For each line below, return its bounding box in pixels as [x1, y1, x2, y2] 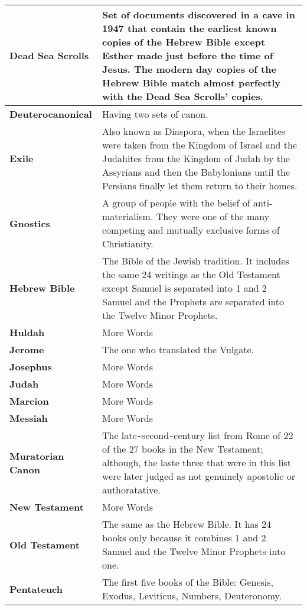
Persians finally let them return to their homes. [102, 179, 298, 192]
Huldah [9, 325, 45, 339]
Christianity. [102, 237, 153, 250]
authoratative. [102, 483, 161, 496]
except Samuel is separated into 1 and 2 [102, 281, 267, 295]
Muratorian [9, 448, 64, 463]
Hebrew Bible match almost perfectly [102, 76, 281, 89]
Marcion [9, 394, 49, 408]
